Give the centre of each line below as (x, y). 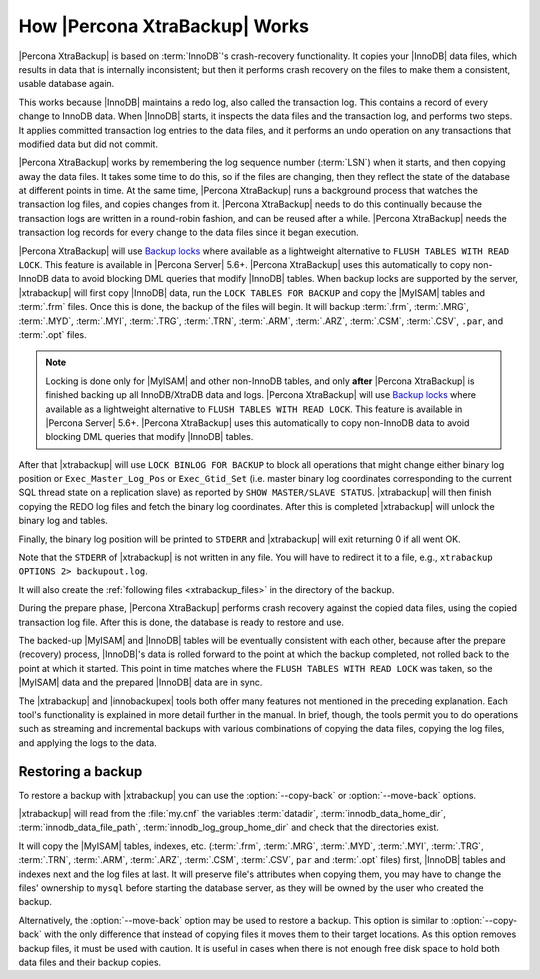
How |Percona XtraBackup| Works (164, 26)
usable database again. (66, 84)
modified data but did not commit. (88, 144)
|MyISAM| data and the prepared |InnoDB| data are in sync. (140, 682)
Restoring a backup (80, 771)
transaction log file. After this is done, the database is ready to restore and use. (181, 622)
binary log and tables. (63, 521)
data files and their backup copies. (90, 962)
